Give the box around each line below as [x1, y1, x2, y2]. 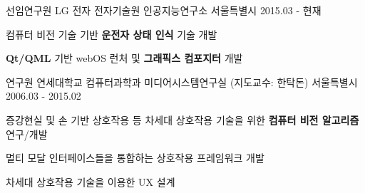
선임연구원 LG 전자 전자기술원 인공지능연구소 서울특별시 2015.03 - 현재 [6, 3, 322, 17]
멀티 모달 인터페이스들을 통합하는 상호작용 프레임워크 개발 [6, 150, 264, 165]
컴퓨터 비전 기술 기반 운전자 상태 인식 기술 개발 [6, 26, 217, 41]
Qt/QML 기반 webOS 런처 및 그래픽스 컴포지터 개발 [6, 51, 243, 66]
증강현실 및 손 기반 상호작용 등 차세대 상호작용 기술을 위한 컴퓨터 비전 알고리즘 [6, 112, 359, 127]
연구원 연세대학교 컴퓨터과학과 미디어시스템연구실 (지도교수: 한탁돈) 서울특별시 [6, 74, 358, 89]
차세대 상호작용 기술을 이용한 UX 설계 [6, 174, 175, 189]
